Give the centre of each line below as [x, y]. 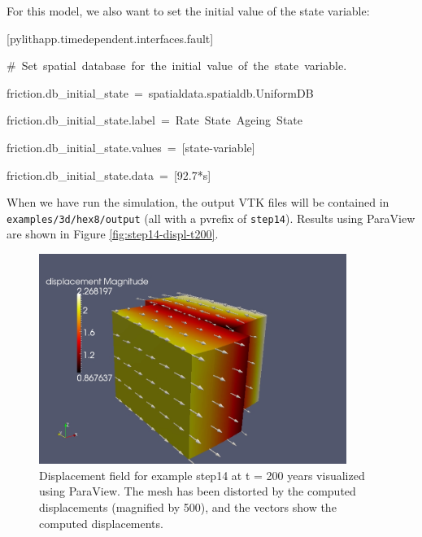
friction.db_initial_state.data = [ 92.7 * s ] [109, 175]
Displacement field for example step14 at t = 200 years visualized [202, 475]
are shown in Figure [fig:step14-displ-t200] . [113, 234]
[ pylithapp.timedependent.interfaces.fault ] [110, 38]
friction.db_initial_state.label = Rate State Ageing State [154, 120]
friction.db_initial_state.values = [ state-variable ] [131, 147]
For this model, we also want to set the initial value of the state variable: [188, 11]
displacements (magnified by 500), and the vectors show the [188, 507]
